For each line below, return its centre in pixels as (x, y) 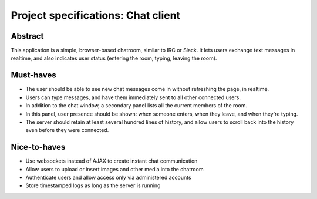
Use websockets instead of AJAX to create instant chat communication (112, 161)
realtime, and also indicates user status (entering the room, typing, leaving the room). (114, 58)
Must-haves (33, 75)
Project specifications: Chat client (96, 15)
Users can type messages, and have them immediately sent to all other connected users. (133, 97)
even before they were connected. (67, 130)
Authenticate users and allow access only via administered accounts (108, 177)
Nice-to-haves (38, 147)
